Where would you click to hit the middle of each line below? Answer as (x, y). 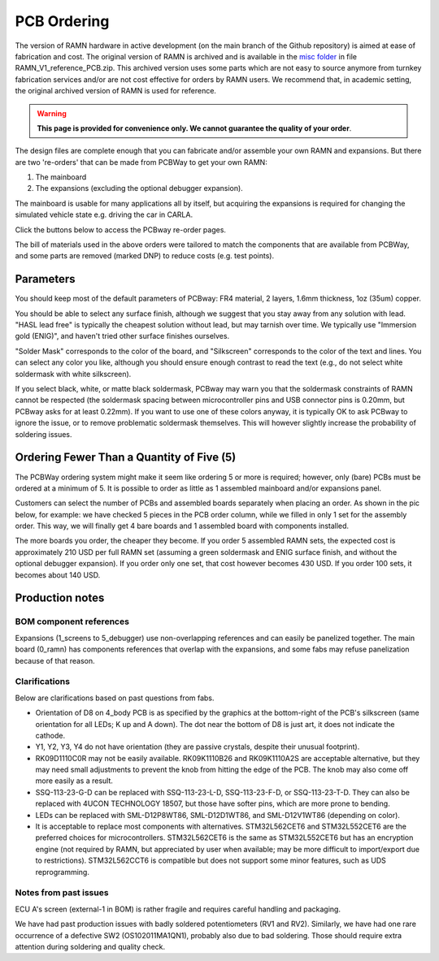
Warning (52, 113)
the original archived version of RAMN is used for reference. (116, 91)
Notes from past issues (62, 893)
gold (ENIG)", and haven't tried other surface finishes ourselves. (122, 336)
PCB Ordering (62, 21)
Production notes (60, 598)
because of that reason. (55, 660)
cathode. (50, 735)
